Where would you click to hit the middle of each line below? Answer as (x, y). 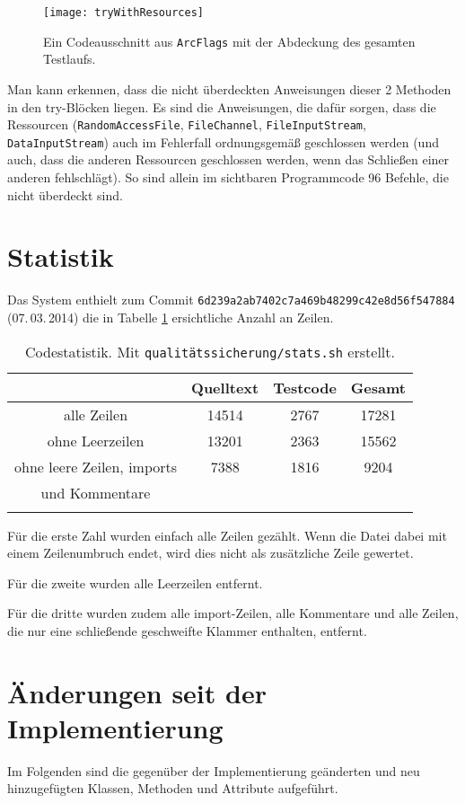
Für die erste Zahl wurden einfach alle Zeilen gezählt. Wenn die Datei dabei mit (227, 535)
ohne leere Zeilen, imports (96, 466)
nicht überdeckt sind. (65, 194)
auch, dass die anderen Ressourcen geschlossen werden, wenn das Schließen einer (228, 159)
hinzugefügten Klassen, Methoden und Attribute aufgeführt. (173, 788)
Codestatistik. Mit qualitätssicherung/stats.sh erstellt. (210, 351)
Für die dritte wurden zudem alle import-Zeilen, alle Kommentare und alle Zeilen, (233, 613)
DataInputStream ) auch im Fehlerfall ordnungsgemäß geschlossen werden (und (223, 141)
